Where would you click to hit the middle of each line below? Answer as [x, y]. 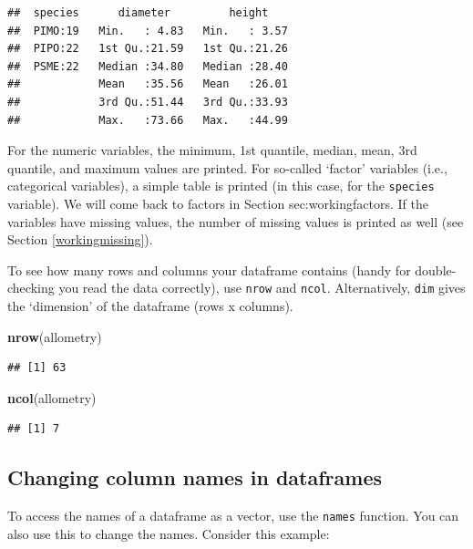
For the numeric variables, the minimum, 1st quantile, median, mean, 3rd [212, 150]
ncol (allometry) [52, 397]
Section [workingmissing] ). [80, 239]
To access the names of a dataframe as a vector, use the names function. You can [233, 516]
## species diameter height [138, 13]
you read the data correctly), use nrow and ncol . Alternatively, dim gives [262, 288]
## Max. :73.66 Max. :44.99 [148, 120]
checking [31, 288]
